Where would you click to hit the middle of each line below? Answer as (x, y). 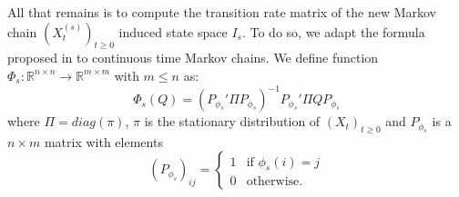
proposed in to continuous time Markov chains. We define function (193, 58)
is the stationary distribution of (232, 121)
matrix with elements (103, 141)
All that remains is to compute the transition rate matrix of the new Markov (222, 12)
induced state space (173, 31)
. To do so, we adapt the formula (333, 31)
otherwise (273, 182)
